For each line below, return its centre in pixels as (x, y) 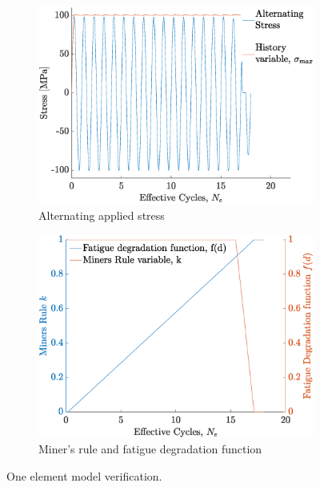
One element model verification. (84, 475)
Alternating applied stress (102, 215)
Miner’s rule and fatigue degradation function (150, 449)
